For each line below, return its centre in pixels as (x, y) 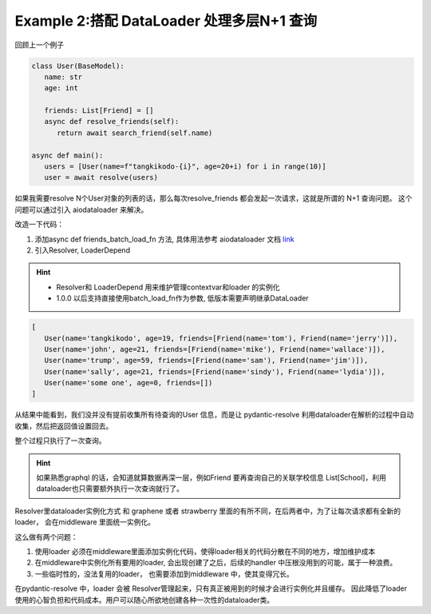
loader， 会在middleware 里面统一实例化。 (85, 522)
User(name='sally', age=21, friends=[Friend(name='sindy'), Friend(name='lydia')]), (215, 371)
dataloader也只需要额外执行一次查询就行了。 (110, 488)
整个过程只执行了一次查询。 (60, 441)
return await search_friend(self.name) (135, 133)
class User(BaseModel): (78, 66)
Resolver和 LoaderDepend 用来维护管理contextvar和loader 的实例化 (168, 287)
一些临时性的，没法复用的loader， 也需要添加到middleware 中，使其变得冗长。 (164, 574)
